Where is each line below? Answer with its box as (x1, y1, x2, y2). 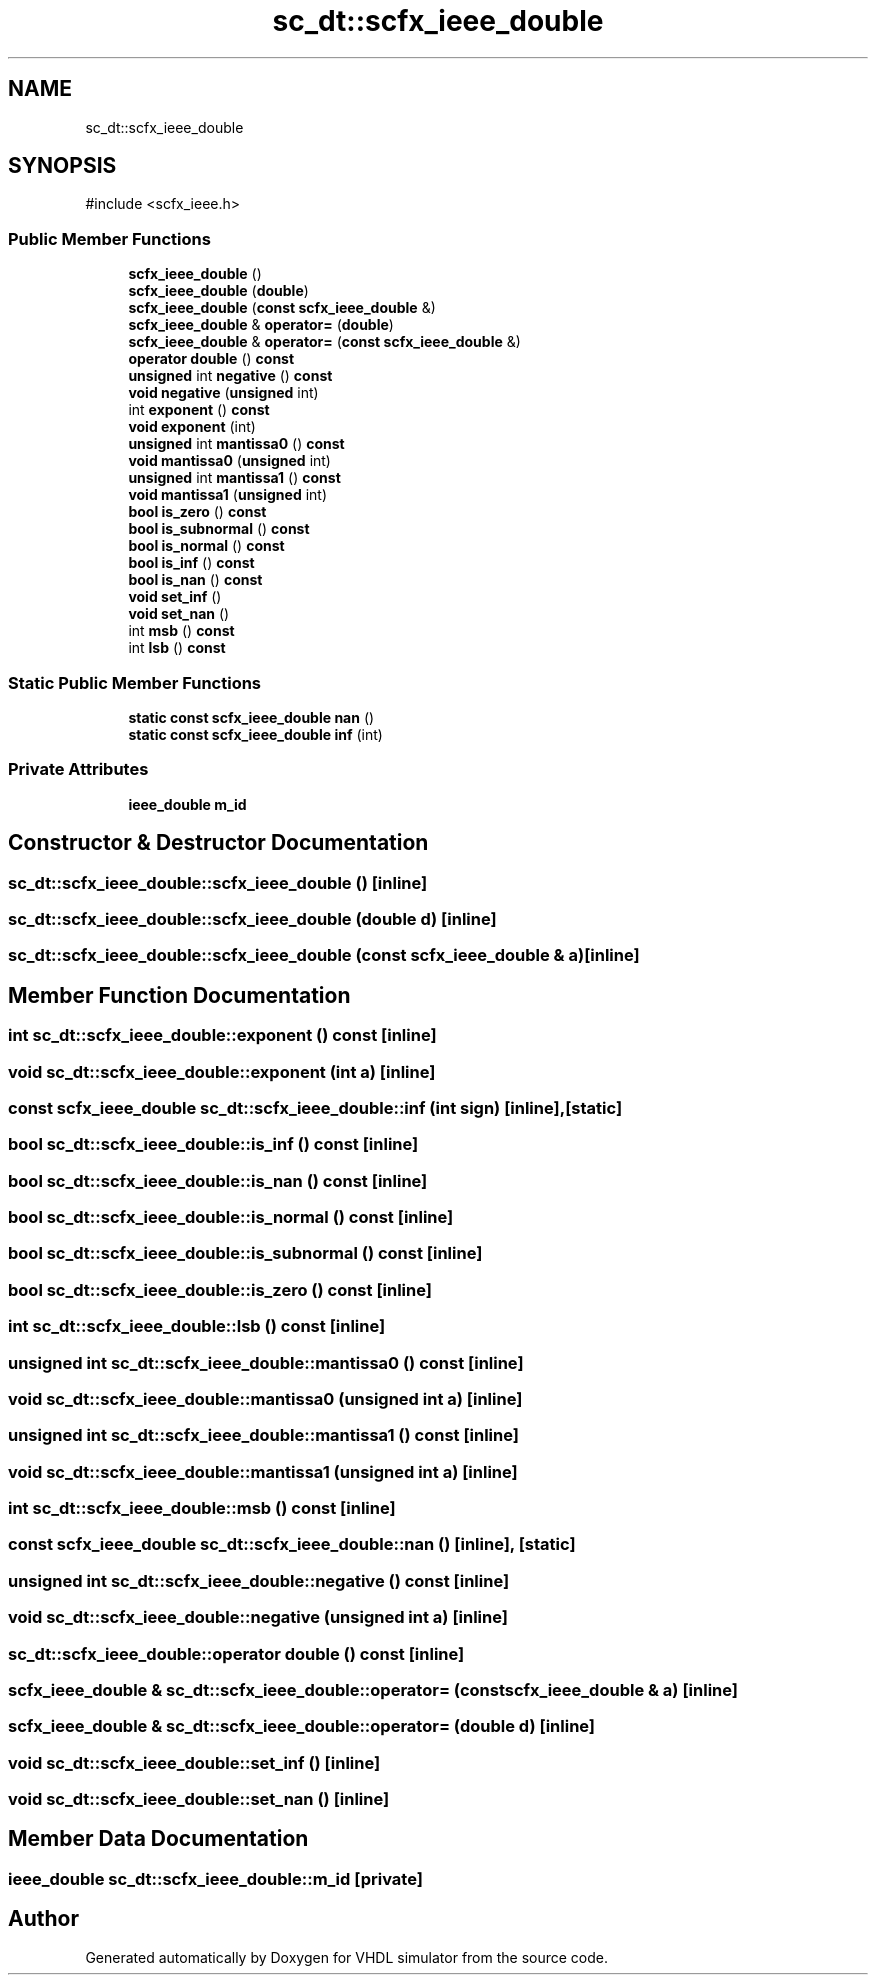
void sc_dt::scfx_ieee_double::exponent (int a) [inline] (8, 1061, 436, 1082)
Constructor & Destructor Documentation (8, 830, 429, 856)
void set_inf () (128, 588, 222, 606)
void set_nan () (128, 605, 230, 623)
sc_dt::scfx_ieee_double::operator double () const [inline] (8, 1643, 465, 1664)
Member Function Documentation (8, 982, 351, 1008)
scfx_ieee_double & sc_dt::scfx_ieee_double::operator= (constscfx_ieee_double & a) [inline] (8, 1679, 738, 1700)
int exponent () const (128, 401, 270, 419)
